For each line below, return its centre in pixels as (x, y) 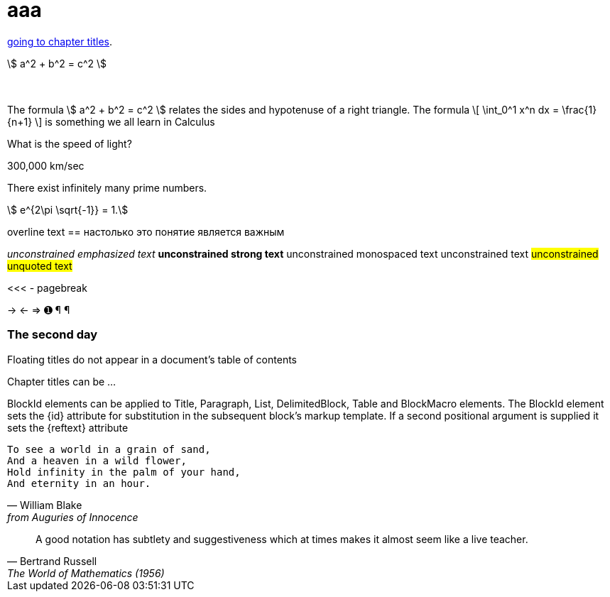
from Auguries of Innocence (73, 517)
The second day (53, 335)
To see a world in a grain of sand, (109, 449)
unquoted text (40, 265)
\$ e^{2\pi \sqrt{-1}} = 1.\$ (68, 209)
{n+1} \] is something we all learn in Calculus (111, 121)
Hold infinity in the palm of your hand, (124, 472)
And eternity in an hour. (79, 483)
